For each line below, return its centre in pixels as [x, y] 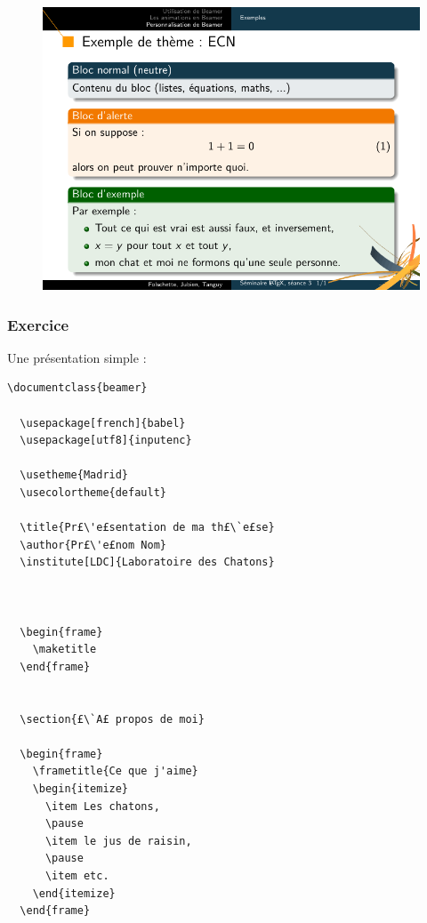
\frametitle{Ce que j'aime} [115, 771]
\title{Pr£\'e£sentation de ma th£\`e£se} [147, 528]
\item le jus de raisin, [118, 841]
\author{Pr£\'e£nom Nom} [93, 545]
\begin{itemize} [81, 789]
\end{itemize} [74, 893]
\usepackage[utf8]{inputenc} [106, 441]
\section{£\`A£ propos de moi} [112, 719]
